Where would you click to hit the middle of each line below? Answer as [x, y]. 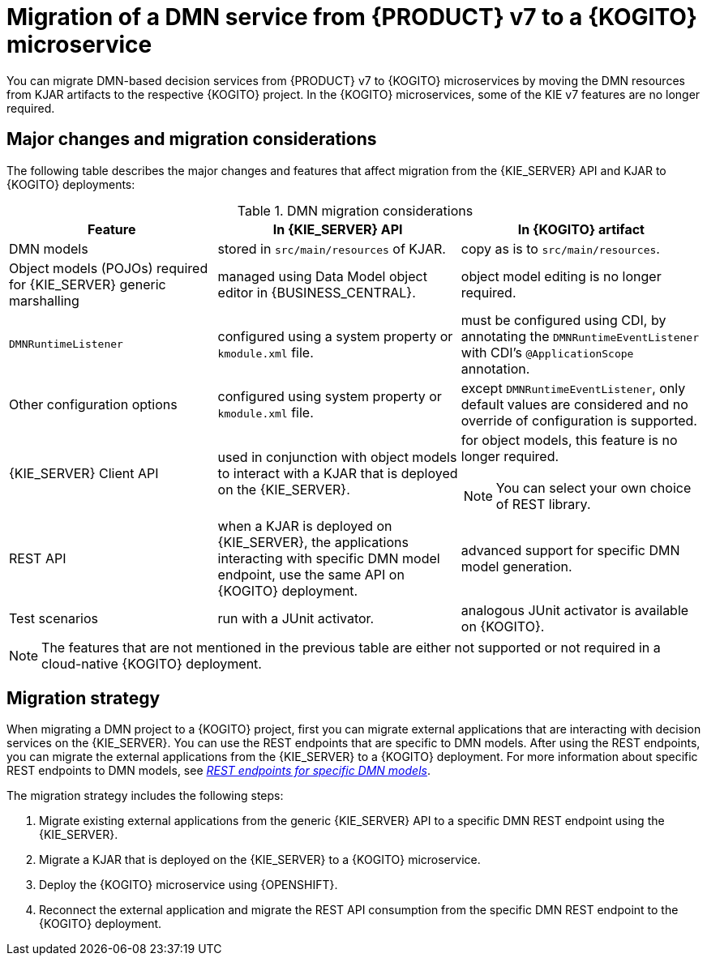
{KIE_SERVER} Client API [84, 473]
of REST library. [543, 504]
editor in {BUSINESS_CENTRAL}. [317, 292]
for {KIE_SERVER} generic [88, 284]
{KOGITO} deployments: [71, 184]
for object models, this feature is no [569, 440]
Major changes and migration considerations [192, 139]
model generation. [516, 566]
